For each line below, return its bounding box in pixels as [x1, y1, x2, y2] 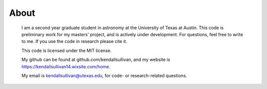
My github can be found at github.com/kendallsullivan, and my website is [21, 57, 171, 63]
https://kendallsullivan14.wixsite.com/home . [21, 63, 111, 69]
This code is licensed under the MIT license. [21, 47, 112, 53]
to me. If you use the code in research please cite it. [21, 39, 128, 44]
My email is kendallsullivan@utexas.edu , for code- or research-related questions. [21, 72, 187, 79]
